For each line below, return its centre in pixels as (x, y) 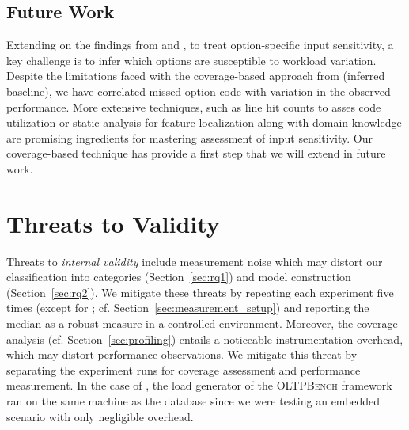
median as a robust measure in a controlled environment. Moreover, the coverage (202, 323)
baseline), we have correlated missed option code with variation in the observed (199, 91)
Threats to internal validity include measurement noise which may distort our (195, 261)
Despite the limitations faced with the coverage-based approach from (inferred (196, 76)
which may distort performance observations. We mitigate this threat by (182, 354)
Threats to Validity (113, 223)
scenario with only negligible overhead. (100, 416)
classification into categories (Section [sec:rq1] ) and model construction (179, 277)
